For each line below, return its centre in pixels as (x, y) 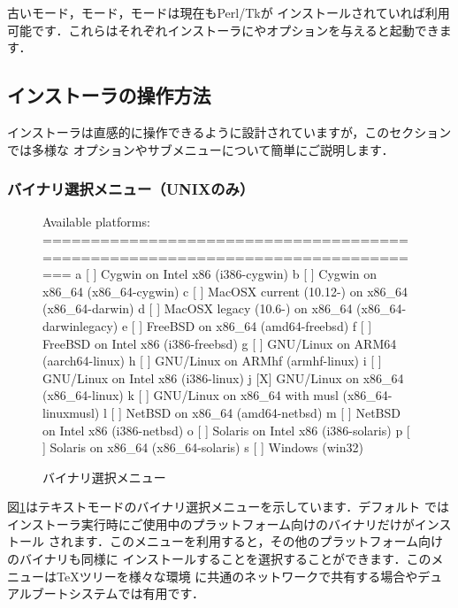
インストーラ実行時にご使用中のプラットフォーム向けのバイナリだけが (211, 523)
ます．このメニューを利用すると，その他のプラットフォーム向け (258, 541)
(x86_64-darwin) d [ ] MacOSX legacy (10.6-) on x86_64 (198, 308)
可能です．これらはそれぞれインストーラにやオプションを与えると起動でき (223, 30)
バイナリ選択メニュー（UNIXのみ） (131, 189)
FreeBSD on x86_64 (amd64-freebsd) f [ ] (259, 325)
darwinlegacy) (80, 325)
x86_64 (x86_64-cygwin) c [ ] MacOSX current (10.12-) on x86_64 (225, 291)
